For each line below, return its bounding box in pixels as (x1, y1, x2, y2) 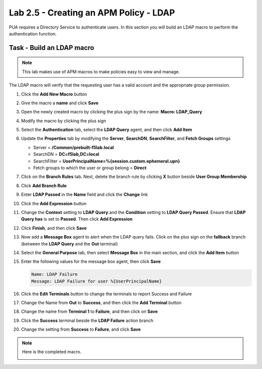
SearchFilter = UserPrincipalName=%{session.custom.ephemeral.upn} (33, 158, 180, 164)
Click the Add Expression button (21, 200, 87, 206)
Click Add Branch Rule (21, 182, 67, 189)
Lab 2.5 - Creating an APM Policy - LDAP (9, 7, 175, 18)
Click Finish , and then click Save (21, 225, 87, 231)
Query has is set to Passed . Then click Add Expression (21, 216, 133, 222)
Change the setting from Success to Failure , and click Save (21, 326, 141, 332)
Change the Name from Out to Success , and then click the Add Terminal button (21, 300, 182, 305)
